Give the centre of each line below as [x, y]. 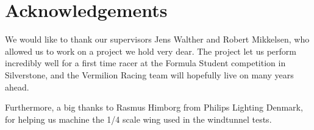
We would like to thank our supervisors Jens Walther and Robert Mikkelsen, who [157, 39]
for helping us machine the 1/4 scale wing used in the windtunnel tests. [138, 119]
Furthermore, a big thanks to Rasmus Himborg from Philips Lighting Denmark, [154, 107]
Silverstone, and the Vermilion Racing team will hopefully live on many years [149, 74]
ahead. [17, 87]
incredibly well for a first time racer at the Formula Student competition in [145, 63]
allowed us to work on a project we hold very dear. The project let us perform [151, 51]
